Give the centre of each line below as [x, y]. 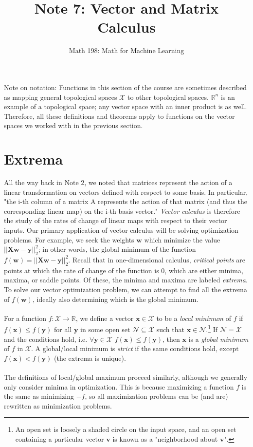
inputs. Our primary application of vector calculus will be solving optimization [121, 230]
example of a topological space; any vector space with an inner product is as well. [126, 106]
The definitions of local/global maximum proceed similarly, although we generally [126, 377]
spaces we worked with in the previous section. [73, 125]
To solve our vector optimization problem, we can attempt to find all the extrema [126, 289]
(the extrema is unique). [90, 358]
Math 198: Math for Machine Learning [126, 50]
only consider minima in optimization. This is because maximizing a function [119, 386]
